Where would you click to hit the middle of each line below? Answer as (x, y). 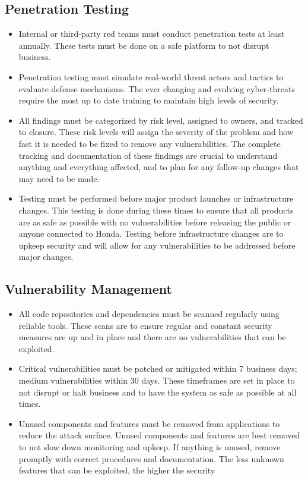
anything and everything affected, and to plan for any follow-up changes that (159, 167)
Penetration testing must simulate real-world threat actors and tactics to (151, 76)
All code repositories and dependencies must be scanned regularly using (149, 314)
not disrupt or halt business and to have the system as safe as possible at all (158, 392)
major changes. (46, 257)
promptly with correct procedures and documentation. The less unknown (151, 458)
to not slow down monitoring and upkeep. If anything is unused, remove (150, 447)
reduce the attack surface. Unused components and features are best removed (159, 435)
